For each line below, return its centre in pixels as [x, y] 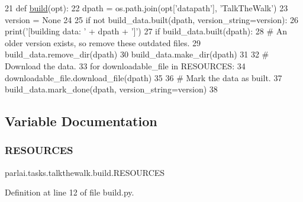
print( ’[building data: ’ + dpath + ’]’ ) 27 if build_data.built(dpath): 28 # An [146, 31]
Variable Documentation [81, 121]
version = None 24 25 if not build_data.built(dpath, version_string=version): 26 [152, 19]
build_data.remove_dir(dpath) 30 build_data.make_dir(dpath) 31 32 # [137, 54]
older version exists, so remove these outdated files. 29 [103, 42]
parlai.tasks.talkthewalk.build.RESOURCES [85, 172]
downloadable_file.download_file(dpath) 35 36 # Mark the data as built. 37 [144, 77]
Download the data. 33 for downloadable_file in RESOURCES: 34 [125, 65]
